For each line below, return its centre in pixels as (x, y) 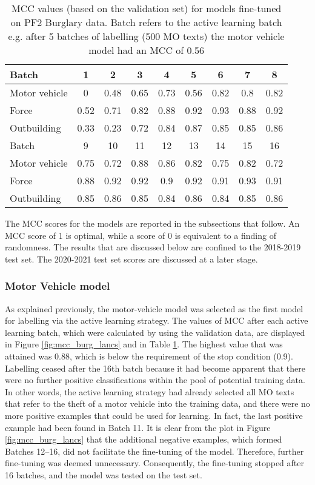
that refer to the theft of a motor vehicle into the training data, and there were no (157, 403)
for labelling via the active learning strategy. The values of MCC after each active (157, 320)
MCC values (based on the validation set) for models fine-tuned (146, 8)
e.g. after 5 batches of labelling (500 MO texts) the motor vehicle (146, 36)
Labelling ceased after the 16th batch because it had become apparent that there (155, 368)
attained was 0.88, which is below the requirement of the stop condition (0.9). (149, 356)
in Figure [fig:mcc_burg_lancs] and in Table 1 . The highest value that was (144, 344)
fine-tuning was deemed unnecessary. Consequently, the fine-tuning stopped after (154, 463)
